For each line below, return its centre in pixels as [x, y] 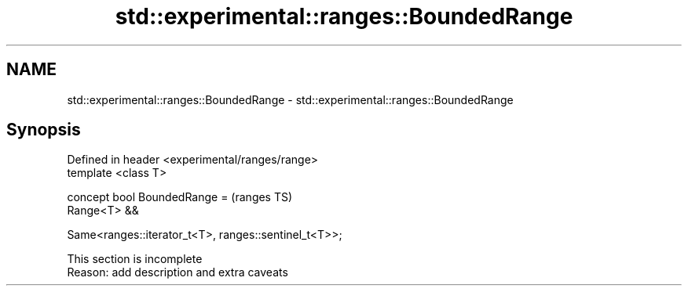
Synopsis [44, 130]
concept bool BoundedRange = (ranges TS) [180, 197]
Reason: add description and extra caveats [177, 272]
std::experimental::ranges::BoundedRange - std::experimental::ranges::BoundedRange [290, 99]
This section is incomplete [135, 259]
